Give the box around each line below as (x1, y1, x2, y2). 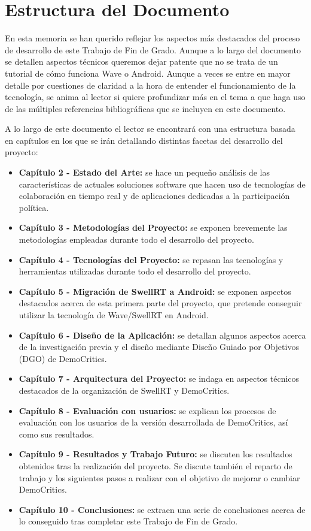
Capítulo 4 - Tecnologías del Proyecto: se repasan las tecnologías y (19, 253, 283, 265)
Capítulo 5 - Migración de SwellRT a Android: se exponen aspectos (19, 285, 291, 297)
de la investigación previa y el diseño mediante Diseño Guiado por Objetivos (19, 340, 299, 353)
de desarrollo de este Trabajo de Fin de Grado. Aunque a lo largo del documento (5, 43, 301, 56)
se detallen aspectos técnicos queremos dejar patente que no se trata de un (5, 55, 278, 68)
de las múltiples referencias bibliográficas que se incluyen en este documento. (5, 102, 286, 114)
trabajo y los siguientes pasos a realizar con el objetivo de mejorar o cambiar (19, 471, 300, 484)
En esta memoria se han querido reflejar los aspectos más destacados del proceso (5, 32, 300, 44)
